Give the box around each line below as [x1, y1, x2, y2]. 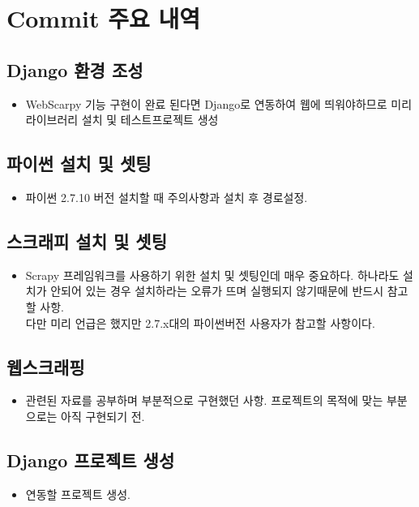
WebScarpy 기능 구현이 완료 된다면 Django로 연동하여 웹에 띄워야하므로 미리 [25, 95, 413, 112]
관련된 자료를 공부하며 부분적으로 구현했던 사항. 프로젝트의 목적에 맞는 [25, 392, 383, 409]
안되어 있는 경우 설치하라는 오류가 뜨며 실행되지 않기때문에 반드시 [50, 282, 384, 299]
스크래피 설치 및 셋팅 [6, 228, 168, 253]
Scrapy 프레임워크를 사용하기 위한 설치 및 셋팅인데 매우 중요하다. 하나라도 [25, 266, 400, 283]
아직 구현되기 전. [61, 407, 145, 424]
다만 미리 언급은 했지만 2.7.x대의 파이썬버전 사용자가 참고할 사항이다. [25, 314, 375, 331]
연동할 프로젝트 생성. [25, 485, 130, 502]
